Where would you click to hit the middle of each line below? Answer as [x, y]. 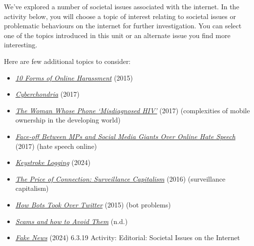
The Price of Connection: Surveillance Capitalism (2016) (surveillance [120, 178]
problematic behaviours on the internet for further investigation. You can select [123, 26]
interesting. [21, 45]
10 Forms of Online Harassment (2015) [74, 77]
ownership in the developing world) [68, 120]
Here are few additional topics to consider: [67, 61]
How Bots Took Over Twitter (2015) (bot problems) [93, 204]
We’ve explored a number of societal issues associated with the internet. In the [122, 6]
